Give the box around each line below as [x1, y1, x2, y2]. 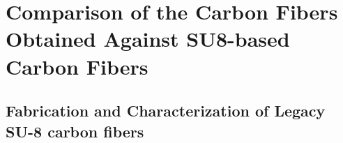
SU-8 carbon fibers [6, 120, 144, 142]
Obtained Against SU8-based [6, 24, 290, 53]
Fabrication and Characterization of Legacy [6, 100, 326, 121]
